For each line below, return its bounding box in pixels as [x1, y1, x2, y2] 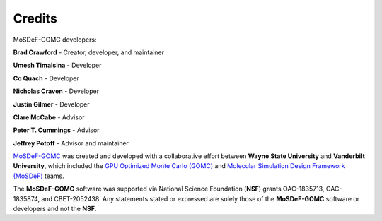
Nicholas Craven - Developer [13, 87, 99, 95]
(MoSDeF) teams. [13, 172, 65, 180]
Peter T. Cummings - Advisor [13, 126, 100, 134]
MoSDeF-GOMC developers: [13, 35, 97, 44]
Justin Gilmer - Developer [13, 100, 90, 109]
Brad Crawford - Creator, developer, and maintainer [13, 48, 165, 56]
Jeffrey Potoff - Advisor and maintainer [13, 138, 129, 148]
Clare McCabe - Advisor [13, 113, 85, 121]
